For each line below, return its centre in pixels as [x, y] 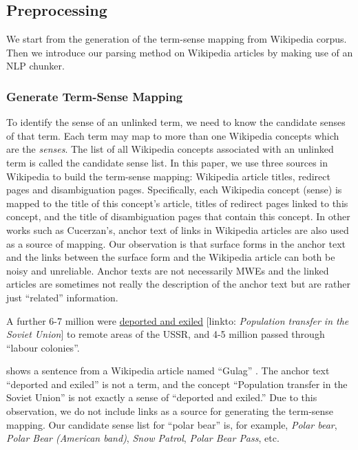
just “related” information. [62, 297]
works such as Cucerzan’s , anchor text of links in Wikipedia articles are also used [178, 229]
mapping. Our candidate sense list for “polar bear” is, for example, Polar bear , [172, 424]
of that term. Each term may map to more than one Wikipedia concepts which [173, 135]
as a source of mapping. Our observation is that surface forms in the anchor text [176, 243]
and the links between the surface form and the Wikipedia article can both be [171, 257]
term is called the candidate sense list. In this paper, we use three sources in [167, 162]
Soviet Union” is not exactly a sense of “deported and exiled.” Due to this [162, 397]
